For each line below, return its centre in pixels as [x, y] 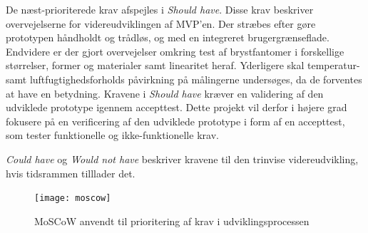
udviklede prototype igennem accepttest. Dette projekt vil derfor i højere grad [177, 107]
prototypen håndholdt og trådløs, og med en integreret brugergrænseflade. [168, 37]
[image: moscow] [73, 198]
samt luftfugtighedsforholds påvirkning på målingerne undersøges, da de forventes [184, 79]
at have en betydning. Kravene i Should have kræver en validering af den [165, 93]
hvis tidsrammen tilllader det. [71, 173]
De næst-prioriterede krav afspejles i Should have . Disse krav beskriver [160, 9]
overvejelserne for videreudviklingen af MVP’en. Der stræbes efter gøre [161, 23]
